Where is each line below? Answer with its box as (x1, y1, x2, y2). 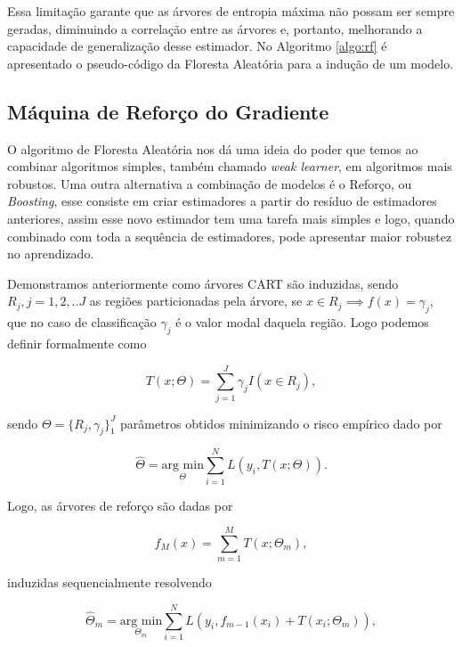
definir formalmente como (7, 333, 147, 352)
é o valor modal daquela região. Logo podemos (175, 313, 429, 332)
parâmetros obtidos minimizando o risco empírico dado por (119, 414, 442, 432)
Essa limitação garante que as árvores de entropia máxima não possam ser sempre (7, 2, 455, 20)
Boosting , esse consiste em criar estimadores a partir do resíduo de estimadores (7, 192, 437, 210)
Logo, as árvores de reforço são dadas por (7, 495, 233, 514)
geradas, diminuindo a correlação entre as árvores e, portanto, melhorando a (7, 19, 423, 37)
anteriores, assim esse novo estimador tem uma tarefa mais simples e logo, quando (7, 209, 455, 227)
